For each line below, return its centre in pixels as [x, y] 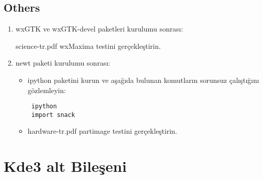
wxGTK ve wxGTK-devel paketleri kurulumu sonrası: [99, 29]
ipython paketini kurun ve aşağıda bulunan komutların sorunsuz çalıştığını [143, 80]
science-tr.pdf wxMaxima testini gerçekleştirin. [88, 46]
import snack [53, 115]
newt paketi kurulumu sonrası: [63, 63]
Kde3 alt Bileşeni [65, 166]
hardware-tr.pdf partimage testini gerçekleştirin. [103, 131]
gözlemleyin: [47, 90]
